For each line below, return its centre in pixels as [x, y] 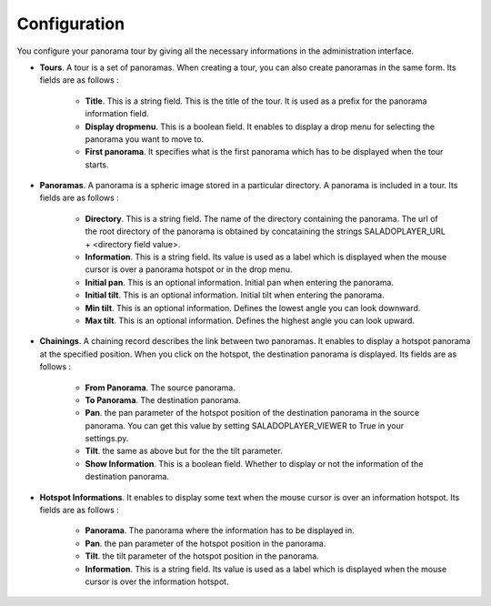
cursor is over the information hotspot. [157, 581]
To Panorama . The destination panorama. [163, 399]
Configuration [71, 24]
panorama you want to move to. [145, 139]
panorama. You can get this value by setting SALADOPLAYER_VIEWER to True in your [245, 425]
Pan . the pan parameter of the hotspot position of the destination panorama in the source [252, 413]
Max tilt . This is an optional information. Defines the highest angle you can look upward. [250, 320]
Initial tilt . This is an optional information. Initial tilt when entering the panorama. [235, 295]
